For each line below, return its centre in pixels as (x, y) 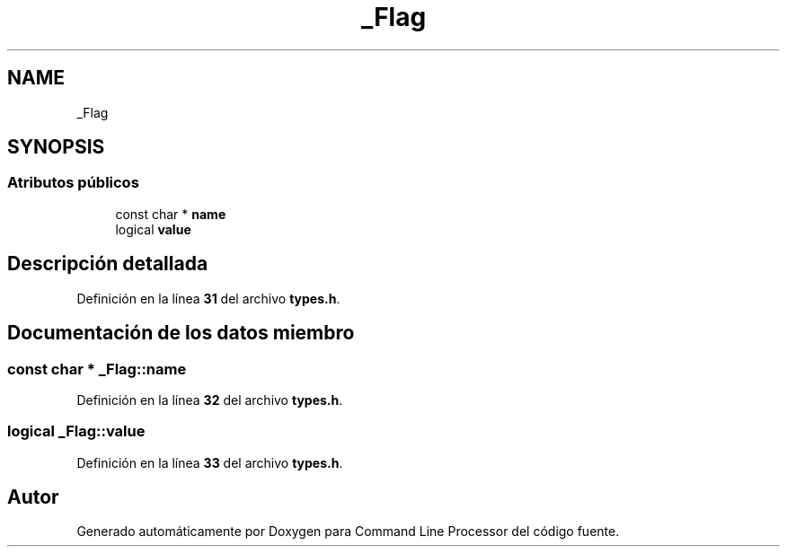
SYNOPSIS (56, 147)
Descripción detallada (108, 264)
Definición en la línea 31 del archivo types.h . (208, 298)
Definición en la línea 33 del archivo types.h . (210, 462)
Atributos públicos (73, 183)
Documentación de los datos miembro (181, 333)
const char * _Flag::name (97, 369)
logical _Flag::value (76, 431)
